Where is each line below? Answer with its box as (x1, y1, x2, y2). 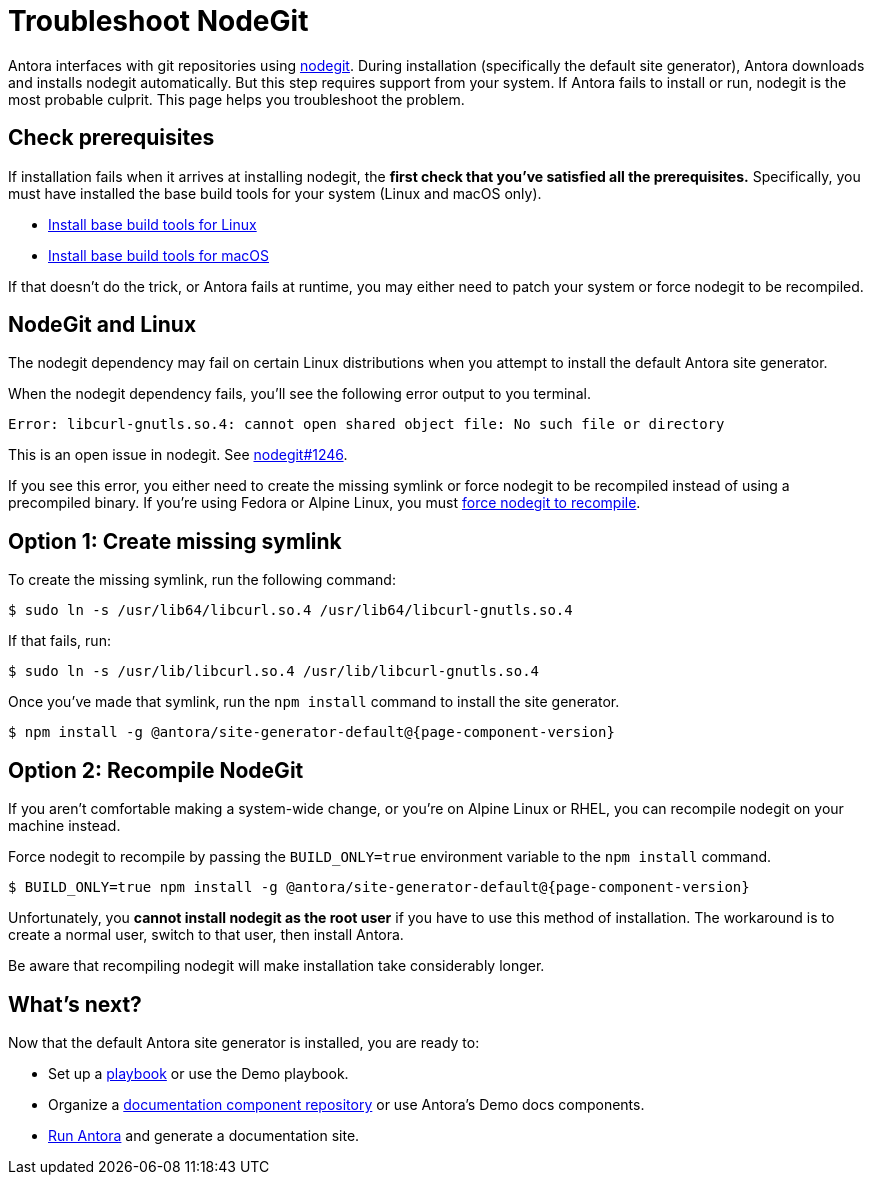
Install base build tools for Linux (48, 215, 257, 233)
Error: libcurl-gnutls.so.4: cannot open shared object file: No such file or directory (8, 416, 725, 433)
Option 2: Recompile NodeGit (8, 757, 304, 783)
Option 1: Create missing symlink (8, 528, 342, 554)
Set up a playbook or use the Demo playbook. (48, 1064, 349, 1082)
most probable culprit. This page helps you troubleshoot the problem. (8, 90, 465, 108)
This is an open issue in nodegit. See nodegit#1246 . (8, 446, 348, 464)
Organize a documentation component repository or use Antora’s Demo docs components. (48, 1095, 645, 1113)
